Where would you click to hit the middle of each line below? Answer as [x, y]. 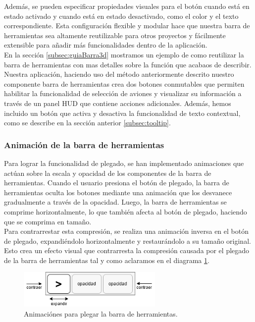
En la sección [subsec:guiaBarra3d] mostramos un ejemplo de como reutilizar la [124, 54]
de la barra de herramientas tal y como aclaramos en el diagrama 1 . [107, 260]
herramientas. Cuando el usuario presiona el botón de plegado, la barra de [117, 183]
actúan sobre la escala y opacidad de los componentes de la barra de [108, 173]
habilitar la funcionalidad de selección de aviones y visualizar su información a [123, 93]
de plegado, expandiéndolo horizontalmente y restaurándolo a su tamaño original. [127, 241]
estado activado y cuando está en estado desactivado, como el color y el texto [121, 16]
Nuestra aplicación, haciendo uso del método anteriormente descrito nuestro [119, 74]
